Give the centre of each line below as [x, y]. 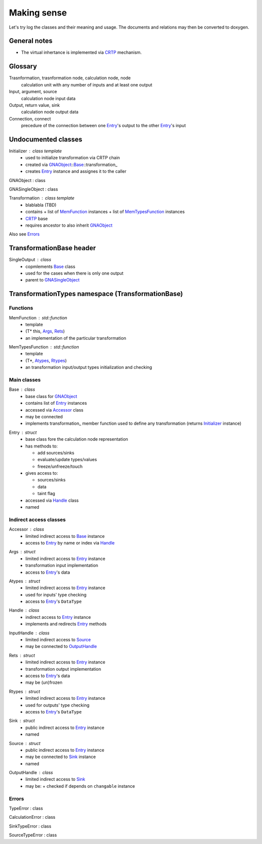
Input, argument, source [33, 92]
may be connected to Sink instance [61, 757]
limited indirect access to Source [58, 640]
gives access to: [42, 473]
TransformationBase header [52, 248]
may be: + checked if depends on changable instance [80, 786]
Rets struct [22, 655]
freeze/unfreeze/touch [60, 466]
